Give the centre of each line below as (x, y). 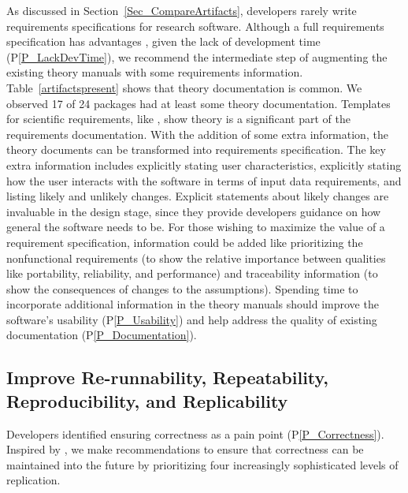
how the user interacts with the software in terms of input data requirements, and (204, 180)
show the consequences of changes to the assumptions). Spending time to (182, 288)
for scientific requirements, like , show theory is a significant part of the (178, 119)
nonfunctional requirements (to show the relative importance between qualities (196, 258)
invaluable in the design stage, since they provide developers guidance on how (194, 211)
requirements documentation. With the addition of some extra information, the (197, 134)
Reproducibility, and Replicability (147, 400)
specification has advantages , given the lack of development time (163, 41)
